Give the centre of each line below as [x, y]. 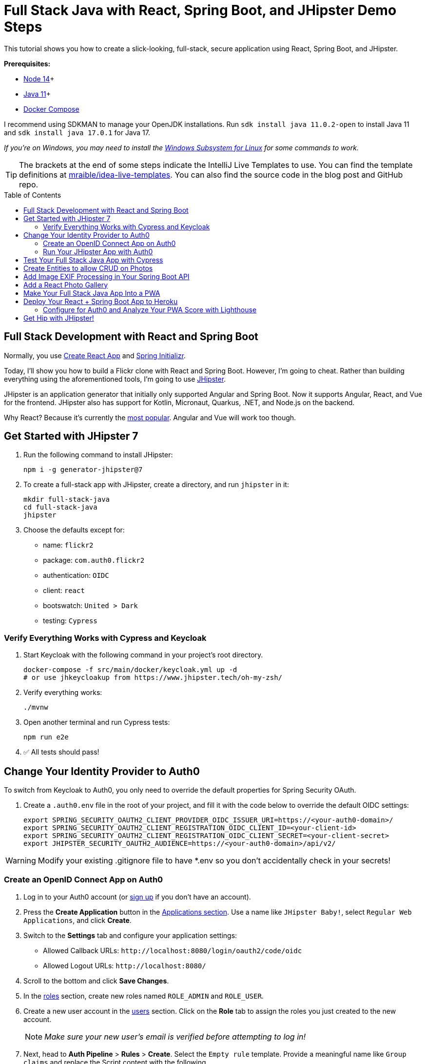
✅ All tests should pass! [61, 752]
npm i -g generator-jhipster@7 [83, 470]
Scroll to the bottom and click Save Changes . [96, 981]
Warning [21, 861]
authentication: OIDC [76, 575]
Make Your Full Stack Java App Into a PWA [92, 293]
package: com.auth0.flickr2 [94, 560]
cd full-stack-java [60, 507]
